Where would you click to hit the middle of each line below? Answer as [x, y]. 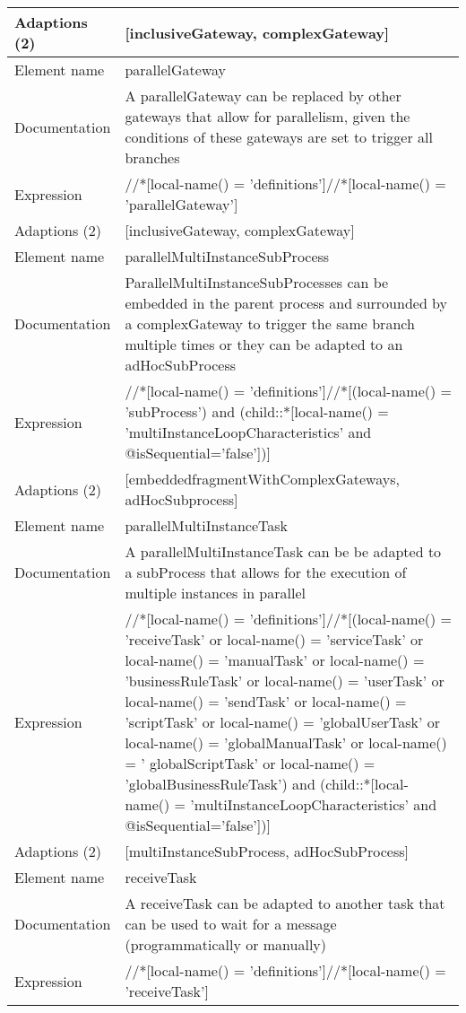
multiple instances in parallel [215, 593]
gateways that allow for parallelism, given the [268, 116]
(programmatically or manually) [226, 944]
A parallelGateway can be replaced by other [263, 96]
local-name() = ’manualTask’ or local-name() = [275, 660]
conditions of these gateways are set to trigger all [279, 137]
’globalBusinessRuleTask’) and [220, 784]
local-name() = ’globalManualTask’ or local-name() [286, 742]
